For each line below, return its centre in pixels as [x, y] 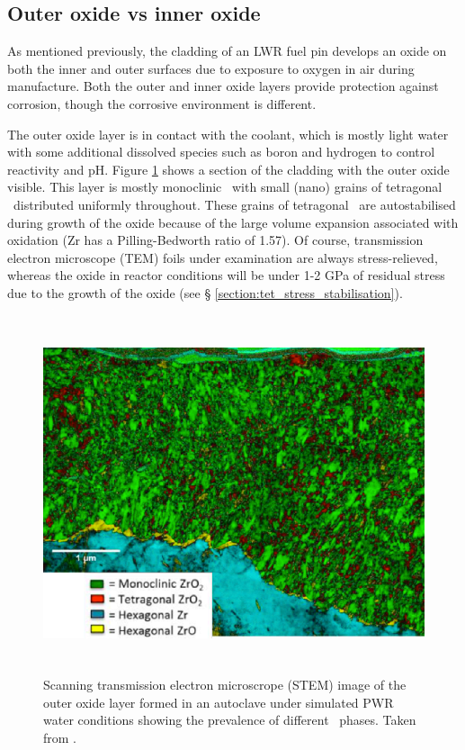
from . [60, 737]
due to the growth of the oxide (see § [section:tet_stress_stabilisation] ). [205, 292]
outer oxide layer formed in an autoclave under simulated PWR [219, 702]
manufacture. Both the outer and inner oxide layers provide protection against [223, 86]
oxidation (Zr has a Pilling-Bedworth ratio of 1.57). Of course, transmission [215, 240]
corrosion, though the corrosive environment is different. [162, 103]
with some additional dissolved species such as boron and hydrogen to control [221, 152]
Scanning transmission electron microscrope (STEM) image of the [225, 684]
